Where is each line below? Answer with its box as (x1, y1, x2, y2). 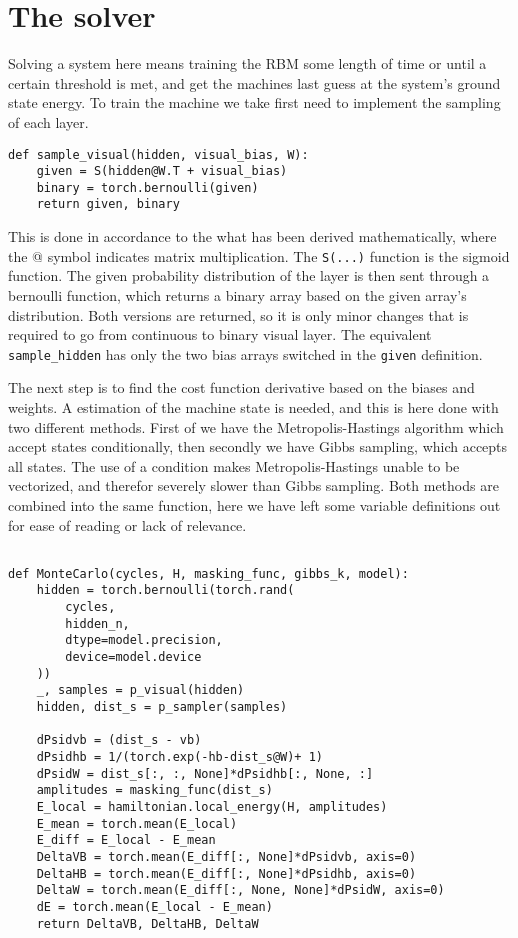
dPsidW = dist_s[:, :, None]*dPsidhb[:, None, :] (36, 766, 374, 781)
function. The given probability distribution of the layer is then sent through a (8, 265, 490, 286)
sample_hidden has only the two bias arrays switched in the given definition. (8, 343, 483, 364)
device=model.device (65, 650, 202, 665)
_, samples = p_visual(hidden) (36, 683, 245, 698)
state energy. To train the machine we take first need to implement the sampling (8, 92, 501, 113)
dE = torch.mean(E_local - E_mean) (36, 899, 273, 914)
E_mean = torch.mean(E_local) (36, 816, 238, 831)
